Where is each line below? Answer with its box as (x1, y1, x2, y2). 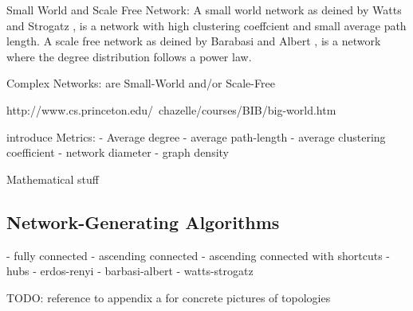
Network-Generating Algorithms (6, 209, 280, 234)
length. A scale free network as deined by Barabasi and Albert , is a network (6, 33, 381, 49)
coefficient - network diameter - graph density (6, 144, 229, 161)
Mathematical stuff (6, 170, 99, 187)
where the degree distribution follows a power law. (6, 48, 252, 64)
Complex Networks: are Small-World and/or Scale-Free (6, 75, 275, 91)
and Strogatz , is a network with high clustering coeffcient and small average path (6, 17, 407, 33)
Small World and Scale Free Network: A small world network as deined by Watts (6, 2, 402, 17)
